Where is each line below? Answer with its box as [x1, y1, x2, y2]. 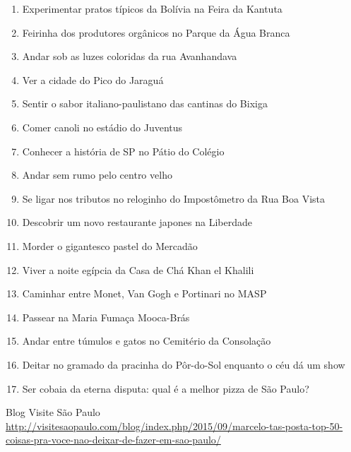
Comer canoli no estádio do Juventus [22, 119, 183, 134]
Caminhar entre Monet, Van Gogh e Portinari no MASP [22, 286, 267, 301]
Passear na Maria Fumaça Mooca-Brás [22, 309, 190, 324]
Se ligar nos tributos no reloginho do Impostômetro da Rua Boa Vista [22, 191, 326, 206]
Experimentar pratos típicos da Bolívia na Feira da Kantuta [22, 1, 282, 16]
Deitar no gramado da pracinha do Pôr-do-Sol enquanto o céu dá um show [22, 357, 345, 371]
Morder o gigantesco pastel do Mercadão [22, 238, 198, 253]
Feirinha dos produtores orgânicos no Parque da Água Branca [22, 25, 290, 40]
